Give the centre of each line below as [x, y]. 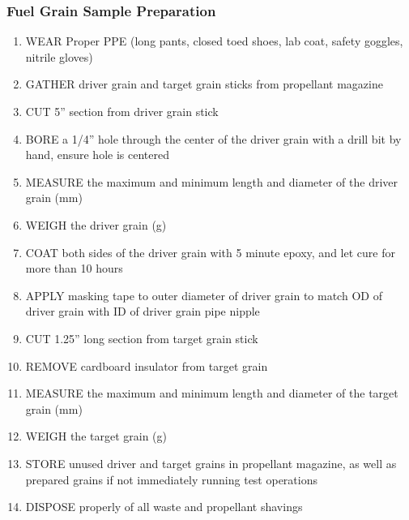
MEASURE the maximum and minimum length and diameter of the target [212, 393]
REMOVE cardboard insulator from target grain [147, 365]
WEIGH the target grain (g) [96, 436]
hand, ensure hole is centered [97, 155]
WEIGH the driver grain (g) [96, 224]
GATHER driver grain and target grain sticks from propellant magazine [204, 84]
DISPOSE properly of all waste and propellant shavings [164, 507]
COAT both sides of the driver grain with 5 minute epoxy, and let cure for [210, 252]
